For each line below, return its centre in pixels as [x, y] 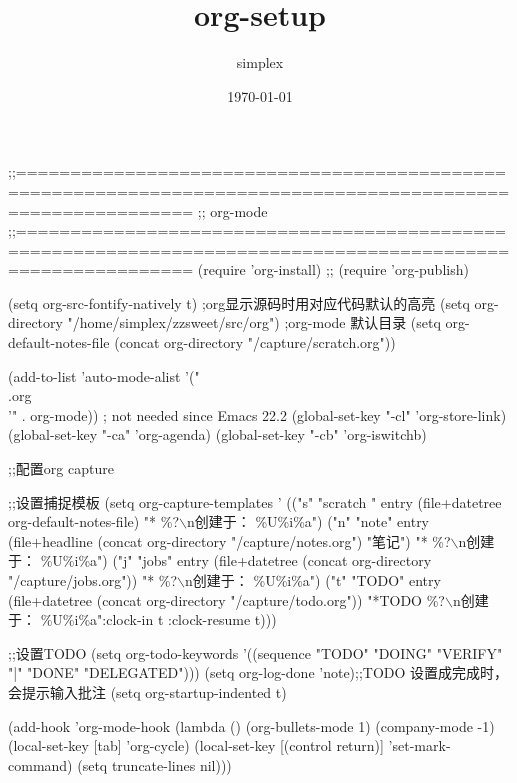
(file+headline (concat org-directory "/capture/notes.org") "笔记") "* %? [229, 540]
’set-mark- [419, 745]
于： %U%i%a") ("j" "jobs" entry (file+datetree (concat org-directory [220, 560]
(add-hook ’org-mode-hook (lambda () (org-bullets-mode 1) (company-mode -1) [251, 725]
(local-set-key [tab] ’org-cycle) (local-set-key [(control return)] [196, 745]
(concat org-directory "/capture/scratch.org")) [255, 342]
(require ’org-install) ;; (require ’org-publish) [333, 269]
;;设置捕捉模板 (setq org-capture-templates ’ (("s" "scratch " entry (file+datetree [255, 501]
